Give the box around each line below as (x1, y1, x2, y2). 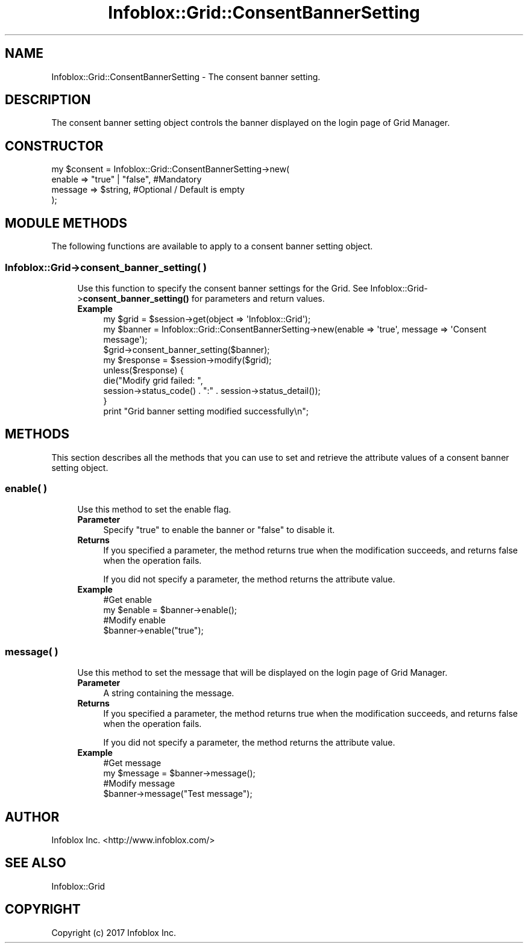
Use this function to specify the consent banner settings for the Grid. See (77, 282, 368, 293)
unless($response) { (103, 364, 184, 375)
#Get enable (103, 594, 152, 605)
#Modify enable (103, 615, 166, 626)
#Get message (103, 758, 162, 769)
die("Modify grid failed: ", (103, 375, 203, 385)
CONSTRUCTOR (5, 138, 104, 154)
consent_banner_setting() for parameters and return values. (83, 293, 325, 304)
